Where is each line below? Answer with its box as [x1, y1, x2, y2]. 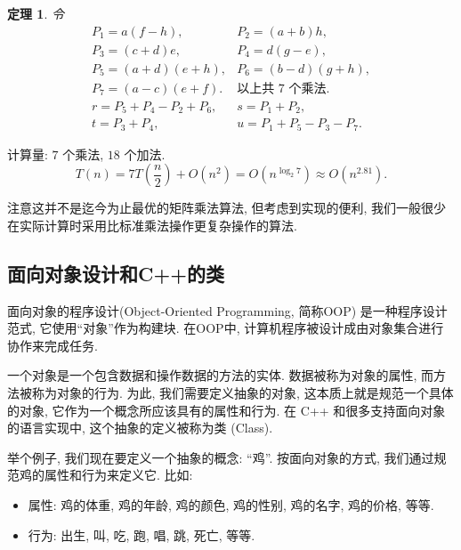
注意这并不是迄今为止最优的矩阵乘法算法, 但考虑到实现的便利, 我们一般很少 [7, 198, 447, 217]
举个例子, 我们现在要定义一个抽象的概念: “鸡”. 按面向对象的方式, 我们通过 [7, 448, 434, 466]
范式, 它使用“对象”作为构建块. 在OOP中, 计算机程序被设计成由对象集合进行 [7, 319, 444, 337]
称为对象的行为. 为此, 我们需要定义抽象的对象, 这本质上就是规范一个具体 [31, 384, 454, 402]
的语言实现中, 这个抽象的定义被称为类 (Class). [7, 418, 273, 437]
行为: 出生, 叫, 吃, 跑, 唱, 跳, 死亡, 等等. [28, 525, 255, 544]
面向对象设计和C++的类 [7, 259, 224, 287]
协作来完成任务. [7, 336, 98, 354]
